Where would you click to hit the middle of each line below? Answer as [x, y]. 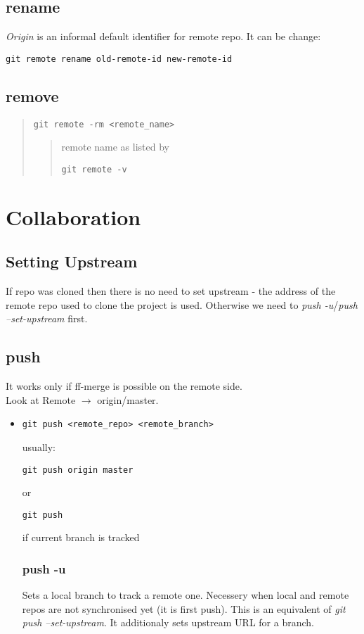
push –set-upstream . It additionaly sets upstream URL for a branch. [168, 622]
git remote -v [94, 169]
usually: [39, 446]
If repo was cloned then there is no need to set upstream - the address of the [171, 291]
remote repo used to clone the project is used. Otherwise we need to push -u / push [182, 304]
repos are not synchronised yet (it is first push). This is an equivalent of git [184, 608]
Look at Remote [41, 399]
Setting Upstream [72, 261]
